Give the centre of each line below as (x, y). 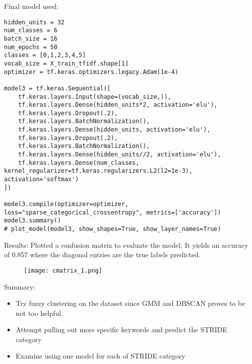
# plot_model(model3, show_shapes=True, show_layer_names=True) (113, 229)
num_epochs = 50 (31, 47)
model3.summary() (33, 221)
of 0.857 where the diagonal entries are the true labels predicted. (102, 255)
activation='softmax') (42, 180)
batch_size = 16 (31, 38)
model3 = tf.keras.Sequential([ (57, 88)
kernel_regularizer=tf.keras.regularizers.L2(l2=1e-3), (98, 171)
